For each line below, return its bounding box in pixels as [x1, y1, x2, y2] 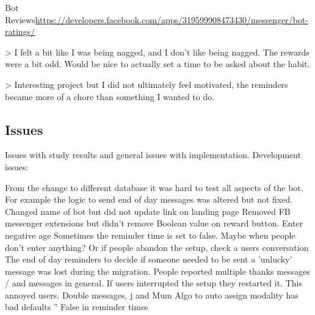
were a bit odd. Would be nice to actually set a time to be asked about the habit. [5, 57, 310, 70]
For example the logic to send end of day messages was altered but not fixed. [5, 193, 293, 206]
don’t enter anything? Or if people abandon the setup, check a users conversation [5, 241, 309, 253]
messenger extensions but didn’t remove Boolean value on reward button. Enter [5, 217, 303, 230]
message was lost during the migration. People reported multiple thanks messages [5, 264, 310, 277]
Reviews [5, 13, 35, 26]
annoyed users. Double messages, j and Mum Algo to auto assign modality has [5, 288, 299, 301]
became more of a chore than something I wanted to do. [5, 90, 215, 103]
